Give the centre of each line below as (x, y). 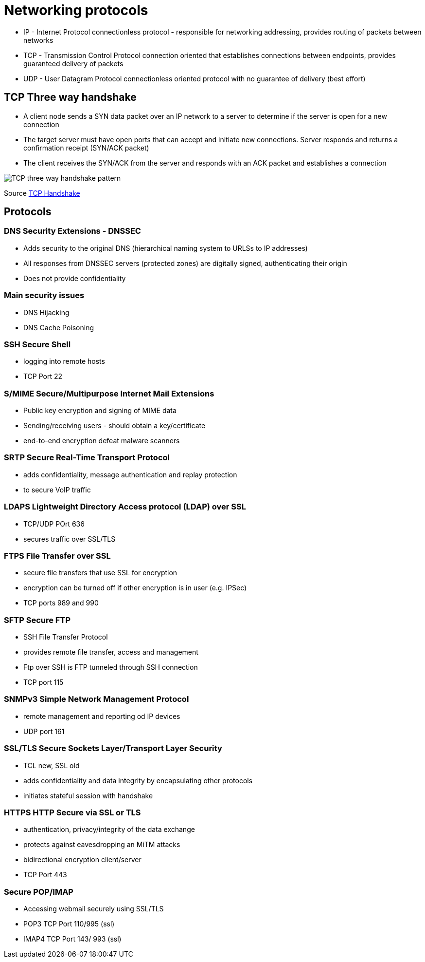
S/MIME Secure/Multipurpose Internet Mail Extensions (109, 393)
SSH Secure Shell (37, 344)
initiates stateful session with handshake (88, 795)
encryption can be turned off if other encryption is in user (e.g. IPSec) (135, 588)
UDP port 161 (44, 731)
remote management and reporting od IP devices (102, 716)
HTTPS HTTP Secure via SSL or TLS (72, 812)
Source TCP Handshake (42, 193)
